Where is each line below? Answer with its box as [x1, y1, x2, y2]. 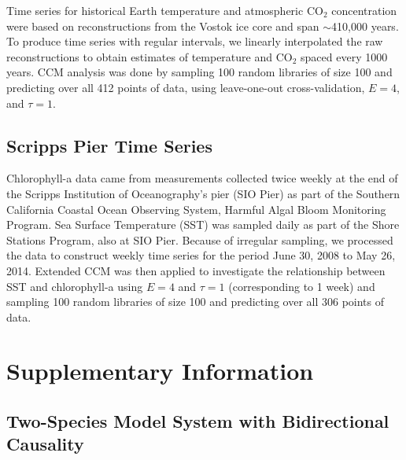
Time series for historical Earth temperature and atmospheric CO [6, 2, 323, 18]
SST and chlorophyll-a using [6, 278, 143, 294]
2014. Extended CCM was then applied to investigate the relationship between [6, 262, 386, 278]
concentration [331, 2, 397, 18]
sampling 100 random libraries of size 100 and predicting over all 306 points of [6, 293, 385, 310]
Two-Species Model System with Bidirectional [6, 409, 389, 433]
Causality [6, 432, 84, 456]
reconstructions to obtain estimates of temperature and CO [6, 48, 293, 64]
